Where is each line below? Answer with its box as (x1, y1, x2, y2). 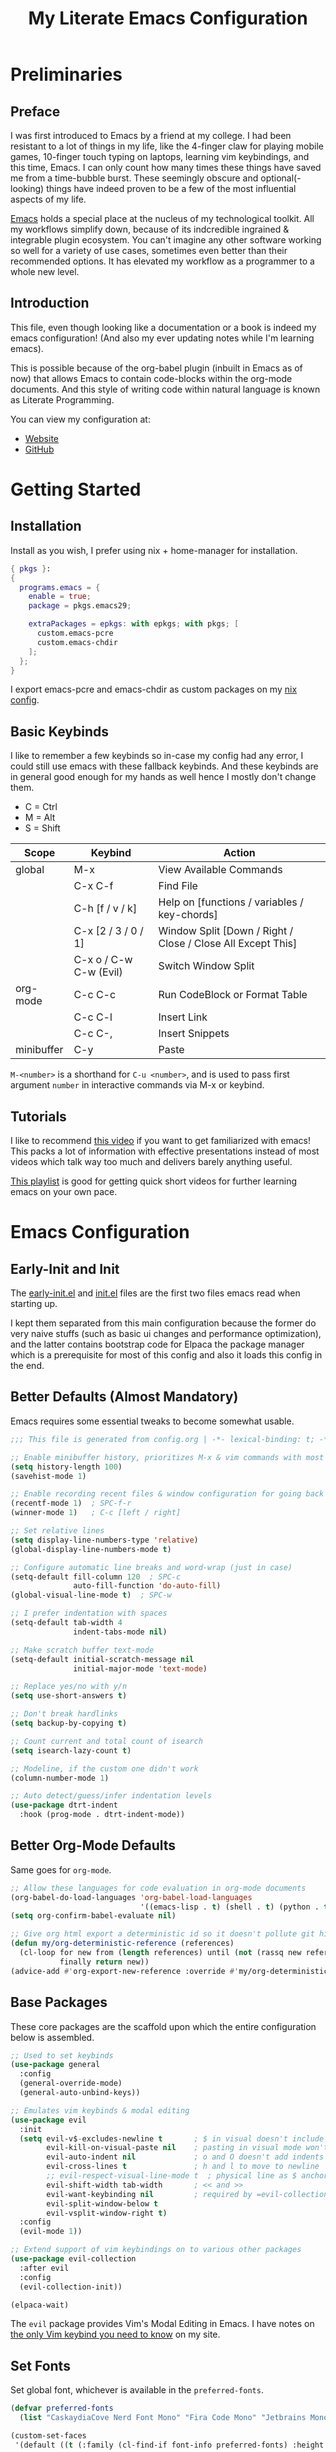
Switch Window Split (158, 959, 255, 973)
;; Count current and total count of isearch (10, 1736, 203, 1746)
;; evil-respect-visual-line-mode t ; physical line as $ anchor (46, 2171, 329, 2181)
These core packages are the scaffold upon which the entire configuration (10, 2020, 317, 2032)
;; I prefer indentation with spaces (10, 1608, 168, 1619)
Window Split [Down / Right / (158, 924, 294, 938)
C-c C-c (73, 988, 117, 1002)
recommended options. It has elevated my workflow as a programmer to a (10, 255, 315, 267)
